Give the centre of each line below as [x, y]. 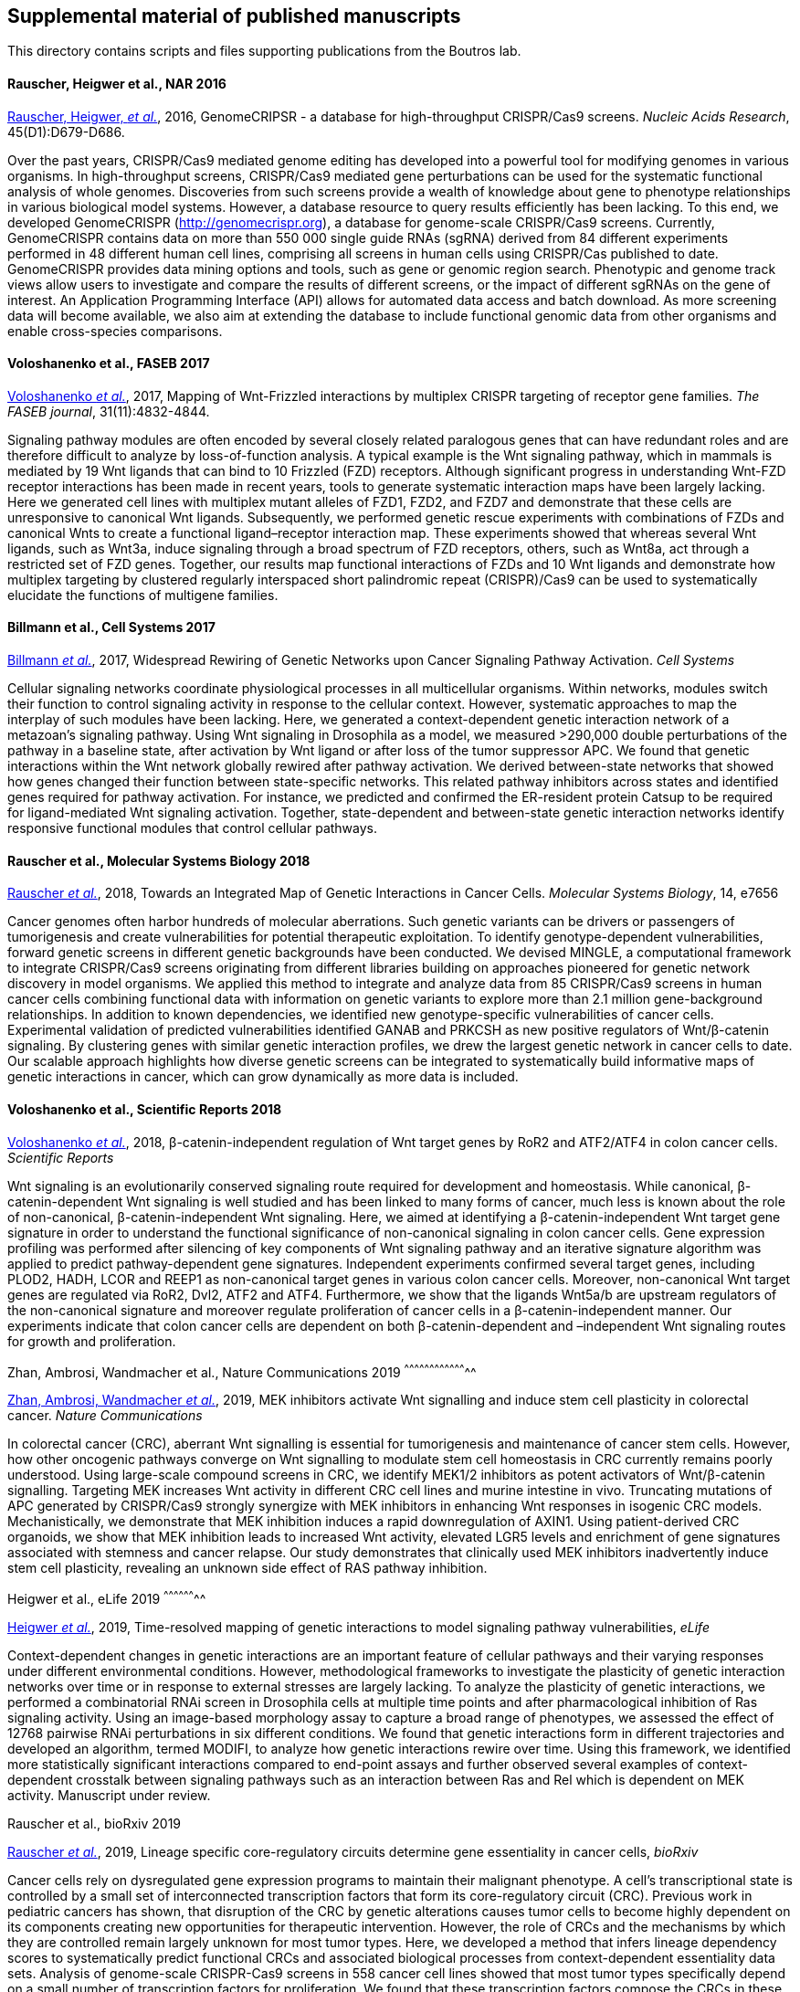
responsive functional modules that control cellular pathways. [193, 828]
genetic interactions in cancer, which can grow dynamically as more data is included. [263, 1077]
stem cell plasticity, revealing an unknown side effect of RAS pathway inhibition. [247, 1568]
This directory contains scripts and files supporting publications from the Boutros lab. [264, 51]
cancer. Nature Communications [105, 1416]
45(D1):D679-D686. [66, 132]
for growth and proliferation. [92, 1341]
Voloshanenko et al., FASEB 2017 [109, 364]
